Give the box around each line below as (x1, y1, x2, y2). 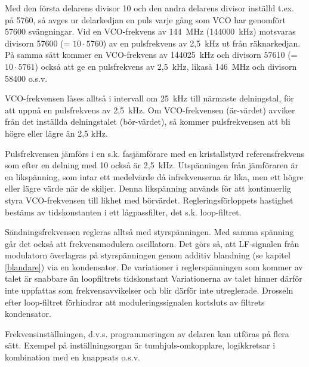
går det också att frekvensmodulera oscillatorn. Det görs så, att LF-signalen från (5, 237, 299, 249)
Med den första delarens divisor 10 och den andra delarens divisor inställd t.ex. (5, 2, 294, 14)
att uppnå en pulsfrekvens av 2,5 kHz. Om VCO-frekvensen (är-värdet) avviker (5, 103, 295, 116)
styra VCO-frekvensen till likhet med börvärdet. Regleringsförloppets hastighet (5, 193, 293, 206)
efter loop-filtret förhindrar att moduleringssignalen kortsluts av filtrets (5, 295, 265, 308)
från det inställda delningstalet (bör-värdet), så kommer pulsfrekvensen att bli (5, 115, 291, 128)
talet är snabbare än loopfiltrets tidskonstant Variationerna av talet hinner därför (5, 272, 302, 285)
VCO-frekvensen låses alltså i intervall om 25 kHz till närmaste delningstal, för (5, 92, 294, 104)
